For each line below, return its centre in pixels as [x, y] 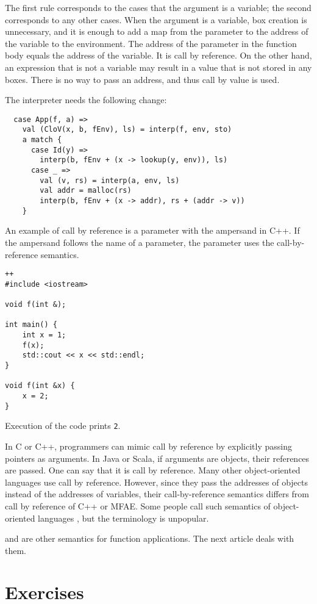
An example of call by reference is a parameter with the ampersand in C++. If [152, 230]
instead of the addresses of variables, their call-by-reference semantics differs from [157, 494]
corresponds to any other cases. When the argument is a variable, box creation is [156, 19]
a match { [42, 140]
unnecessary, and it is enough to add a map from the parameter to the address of [157, 31]
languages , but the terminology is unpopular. [123, 518]
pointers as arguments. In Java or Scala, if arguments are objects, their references [157, 458]
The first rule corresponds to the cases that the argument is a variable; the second [158, 7]
